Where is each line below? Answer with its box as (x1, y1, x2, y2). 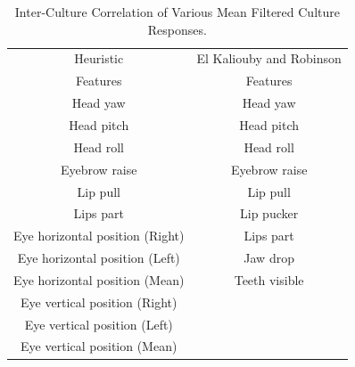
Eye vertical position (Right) (20, 292, 177, 311)
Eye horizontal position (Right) (13, 226, 185, 245)
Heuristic (74, 49, 124, 68)
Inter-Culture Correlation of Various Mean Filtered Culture (14, 3, 340, 20)
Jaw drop (244, 249, 294, 267)
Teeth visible (234, 270, 304, 289)
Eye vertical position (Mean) (21, 337, 177, 355)
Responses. (147, 20, 207, 38)
